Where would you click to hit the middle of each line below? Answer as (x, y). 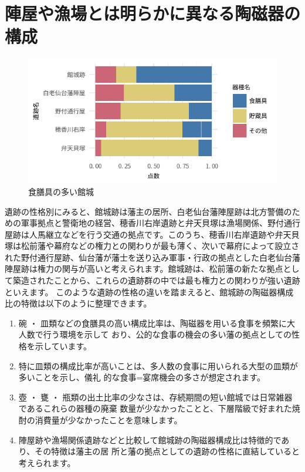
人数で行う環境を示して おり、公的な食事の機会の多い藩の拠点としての (155, 334)
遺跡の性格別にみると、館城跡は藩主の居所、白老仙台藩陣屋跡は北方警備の (148, 211)
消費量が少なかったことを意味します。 (109, 420)
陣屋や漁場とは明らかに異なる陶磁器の (153, 13)
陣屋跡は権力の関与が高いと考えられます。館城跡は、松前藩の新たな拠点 (144, 269)
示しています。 (63, 346)
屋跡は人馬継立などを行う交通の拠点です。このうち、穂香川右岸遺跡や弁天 (148, 234)
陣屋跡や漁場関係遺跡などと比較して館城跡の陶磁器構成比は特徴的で (150, 439)
